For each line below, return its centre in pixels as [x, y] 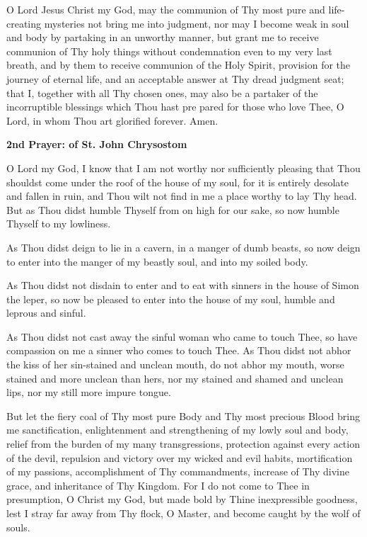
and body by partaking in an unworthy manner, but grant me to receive [163, 37]
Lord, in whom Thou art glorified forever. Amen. [112, 120]
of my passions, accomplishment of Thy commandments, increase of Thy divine [178, 471]
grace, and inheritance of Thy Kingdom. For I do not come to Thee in [158, 485]
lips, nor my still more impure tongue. [89, 392]
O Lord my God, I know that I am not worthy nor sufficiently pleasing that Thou [183, 168]
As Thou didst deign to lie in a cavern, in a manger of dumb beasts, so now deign [183, 247]
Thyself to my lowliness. [59, 224]
